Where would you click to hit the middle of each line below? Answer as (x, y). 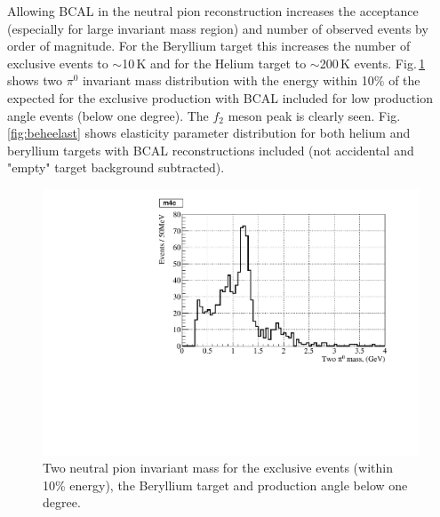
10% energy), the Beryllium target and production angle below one (225, 485)
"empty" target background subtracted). (116, 167)
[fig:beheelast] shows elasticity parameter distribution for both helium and (209, 133)
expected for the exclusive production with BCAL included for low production (220, 97)
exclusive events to (58, 63)
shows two (35, 80)
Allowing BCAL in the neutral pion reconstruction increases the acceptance (213, 11)
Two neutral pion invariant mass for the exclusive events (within (218, 468)
